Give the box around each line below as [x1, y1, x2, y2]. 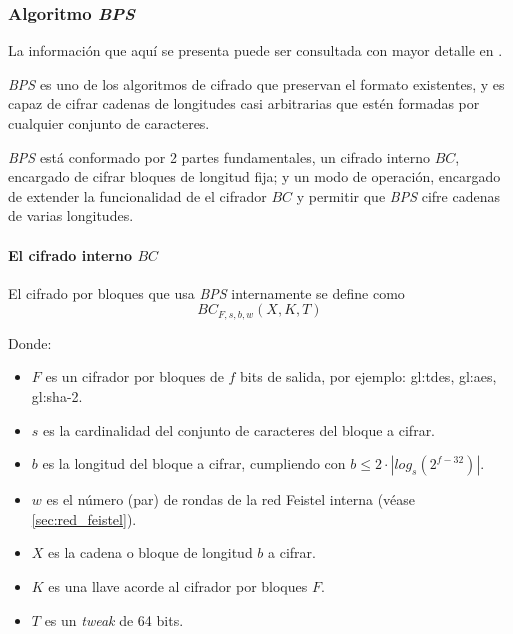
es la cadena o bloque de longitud [48, 542, 253, 563]
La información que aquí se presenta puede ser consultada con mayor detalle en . [8, 40, 503, 61]
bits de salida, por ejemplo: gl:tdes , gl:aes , [240, 366, 497, 387]
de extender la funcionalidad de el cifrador [8, 185, 267, 206]
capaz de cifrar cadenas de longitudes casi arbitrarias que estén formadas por [8, 93, 480, 114]
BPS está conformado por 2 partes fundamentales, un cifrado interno [8, 146, 431, 167]
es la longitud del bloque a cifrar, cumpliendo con [42, 453, 346, 474]
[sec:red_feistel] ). [31, 508, 137, 529]
